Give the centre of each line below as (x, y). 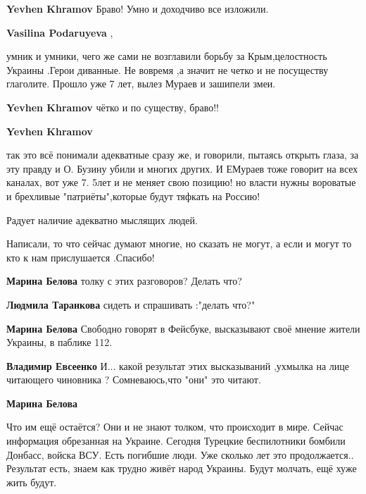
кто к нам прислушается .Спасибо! (81, 257)
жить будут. (32, 482)
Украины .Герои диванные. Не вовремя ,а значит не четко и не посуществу (168, 69)
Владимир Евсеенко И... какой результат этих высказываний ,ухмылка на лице (178, 365)
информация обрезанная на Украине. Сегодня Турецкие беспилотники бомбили (176, 441)
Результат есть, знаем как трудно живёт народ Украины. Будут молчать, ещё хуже (182, 468)
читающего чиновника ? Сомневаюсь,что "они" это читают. (134, 379)
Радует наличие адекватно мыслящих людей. (102, 220)
